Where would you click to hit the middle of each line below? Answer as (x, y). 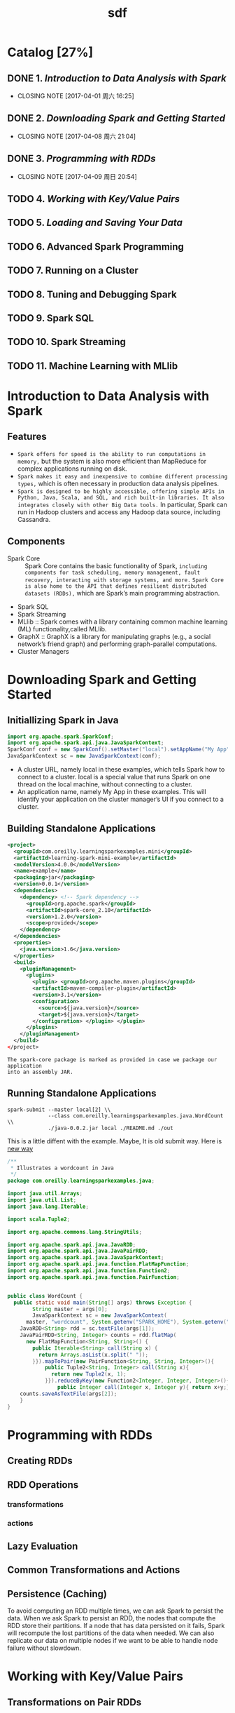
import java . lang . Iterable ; (48, 1207)
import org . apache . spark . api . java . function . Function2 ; (89, 1271)
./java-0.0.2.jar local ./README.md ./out (111, 1128)
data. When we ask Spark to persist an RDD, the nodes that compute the (112, 1618)
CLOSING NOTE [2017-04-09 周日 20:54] (77, 176)
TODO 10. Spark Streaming (66, 342)
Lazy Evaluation (43, 1546)
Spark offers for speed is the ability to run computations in (112, 454)
